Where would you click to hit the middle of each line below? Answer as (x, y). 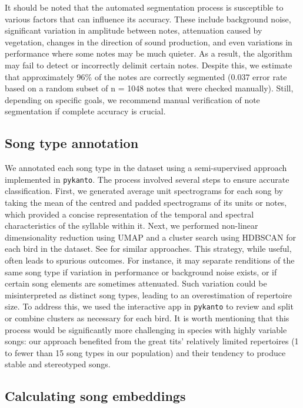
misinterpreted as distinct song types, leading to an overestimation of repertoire (148, 295)
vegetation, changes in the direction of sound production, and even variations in (149, 42)
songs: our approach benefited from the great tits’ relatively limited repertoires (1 (152, 341)
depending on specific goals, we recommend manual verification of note (132, 99)
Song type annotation (72, 143)
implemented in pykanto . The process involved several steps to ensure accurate (147, 179)
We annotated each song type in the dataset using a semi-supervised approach (146, 168)
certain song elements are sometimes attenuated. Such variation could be (136, 283)
